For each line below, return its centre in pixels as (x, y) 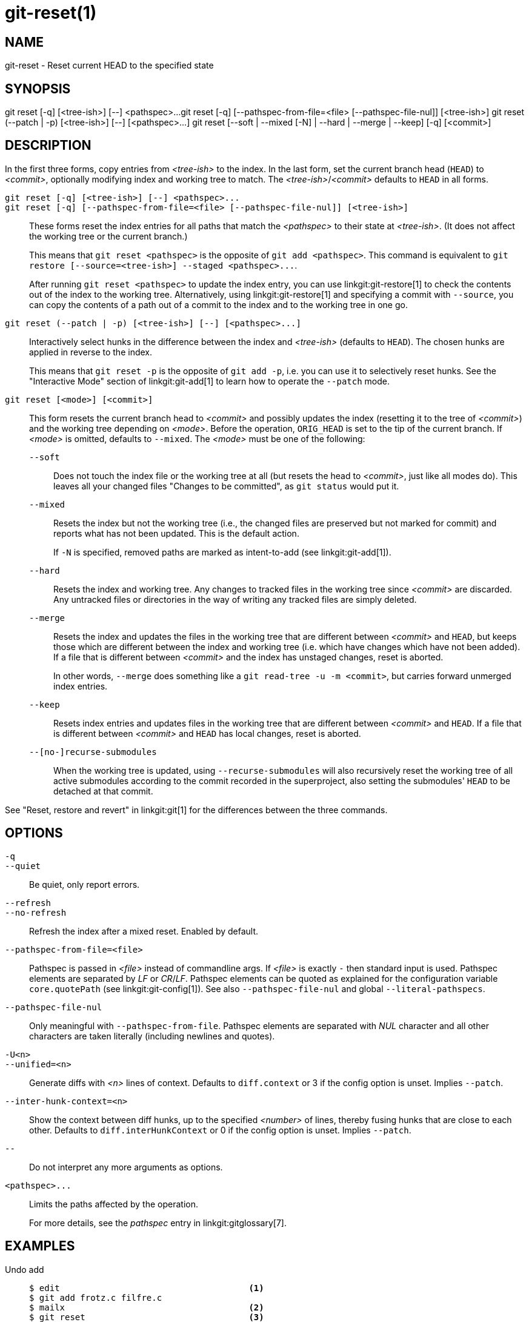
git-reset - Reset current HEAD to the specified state (109, 65)
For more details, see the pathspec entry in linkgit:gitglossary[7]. (158, 1223)
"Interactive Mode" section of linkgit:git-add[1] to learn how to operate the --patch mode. (209, 381)
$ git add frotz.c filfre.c (96, 1297)
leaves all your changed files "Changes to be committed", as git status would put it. (226, 486)
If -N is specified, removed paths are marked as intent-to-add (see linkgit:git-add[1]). (222, 552)
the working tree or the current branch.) (108, 236)
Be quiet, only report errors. (85, 884)
